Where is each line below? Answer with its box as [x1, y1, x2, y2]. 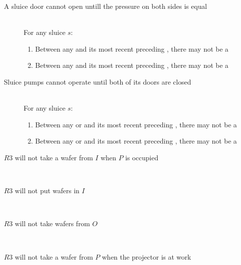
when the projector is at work [102, 251, 191, 262]
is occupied [125, 152, 159, 162]
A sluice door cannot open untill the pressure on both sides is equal [4, 1, 207, 11]
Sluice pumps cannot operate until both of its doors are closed [4, 76, 191, 87]
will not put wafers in [15, 185, 80, 196]
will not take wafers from [15, 218, 90, 229]
